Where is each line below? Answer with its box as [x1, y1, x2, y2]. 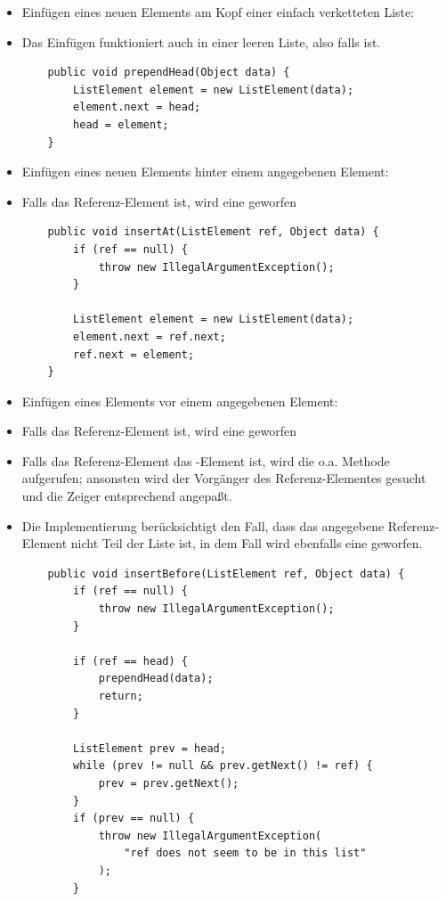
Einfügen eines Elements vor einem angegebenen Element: [21, 391, 338, 410]
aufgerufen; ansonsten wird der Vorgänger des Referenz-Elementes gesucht [21, 469, 426, 487]
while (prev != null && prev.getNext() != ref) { [73, 759, 373, 773]
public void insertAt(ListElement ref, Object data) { [47, 225, 379, 239]
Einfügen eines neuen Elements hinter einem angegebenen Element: [21, 162, 389, 181]
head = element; [73, 118, 169, 131]
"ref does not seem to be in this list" [124, 847, 367, 860]
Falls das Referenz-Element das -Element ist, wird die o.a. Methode [21, 451, 390, 470]
